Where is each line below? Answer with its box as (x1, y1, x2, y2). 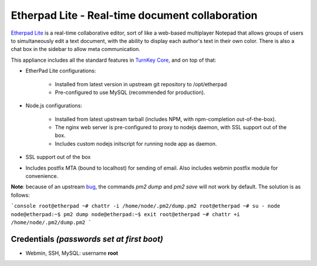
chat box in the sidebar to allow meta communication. (11, 46, 141, 53)
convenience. (25, 173, 59, 180)
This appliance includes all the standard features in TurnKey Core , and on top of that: (11, 56, 217, 63)
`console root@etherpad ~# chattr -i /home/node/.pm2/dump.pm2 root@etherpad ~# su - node (11, 203, 281, 210)
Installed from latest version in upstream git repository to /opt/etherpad (55, 80, 227, 87)
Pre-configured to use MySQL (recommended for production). (55, 89, 205, 96)
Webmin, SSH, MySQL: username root (25, 250, 119, 257)
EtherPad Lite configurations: (25, 68, 96, 75)
